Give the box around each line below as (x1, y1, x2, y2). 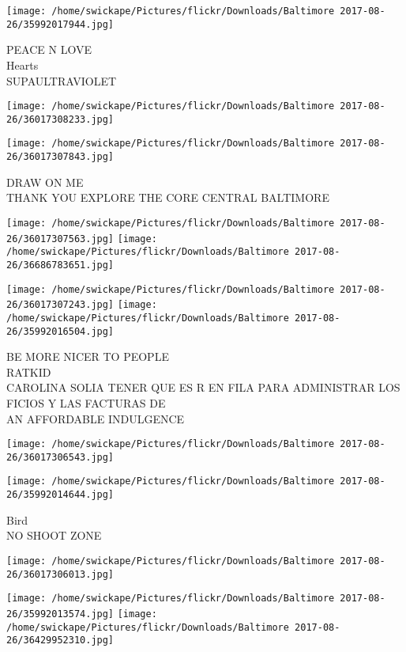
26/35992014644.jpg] (6, 489, 115, 501)
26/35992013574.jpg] (6, 608, 115, 620)
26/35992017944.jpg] (6, 18, 115, 30)
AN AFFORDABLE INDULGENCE (6, 410, 185, 426)
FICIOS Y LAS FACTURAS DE (6, 394, 166, 411)
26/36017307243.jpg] (6, 299, 115, 311)
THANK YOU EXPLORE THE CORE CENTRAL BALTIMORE (6, 189, 329, 206)
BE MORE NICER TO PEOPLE (6, 348, 169, 365)
